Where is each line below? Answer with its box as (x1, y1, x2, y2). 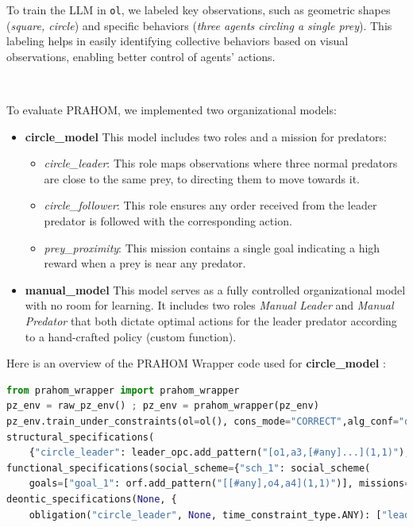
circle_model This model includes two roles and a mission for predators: (25, 128, 387, 144)
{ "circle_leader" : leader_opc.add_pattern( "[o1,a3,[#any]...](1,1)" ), (29, 447, 411, 459)
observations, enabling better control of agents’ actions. (6, 48, 276, 64)
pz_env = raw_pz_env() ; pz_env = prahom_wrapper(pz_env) (6, 400, 319, 412)
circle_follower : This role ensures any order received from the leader (44, 197, 377, 213)
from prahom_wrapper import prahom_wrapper (6, 384, 240, 396)
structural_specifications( (6, 431, 155, 443)
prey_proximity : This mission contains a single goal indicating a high (44, 239, 380, 256)
